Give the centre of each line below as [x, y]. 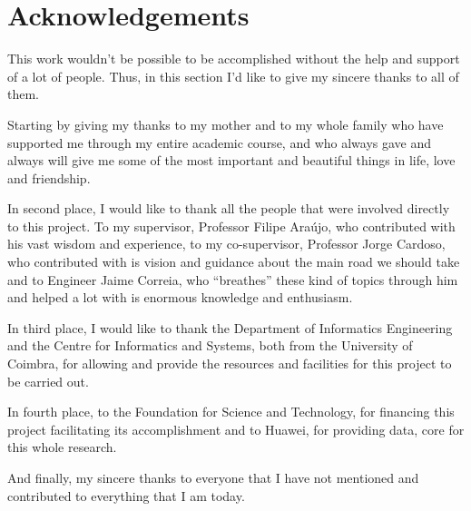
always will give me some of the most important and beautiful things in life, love [231, 160]
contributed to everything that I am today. [126, 495]
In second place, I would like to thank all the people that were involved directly [229, 208]
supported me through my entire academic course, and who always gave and [220, 142]
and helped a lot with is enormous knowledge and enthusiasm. [180, 297]
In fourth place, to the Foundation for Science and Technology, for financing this [231, 412]
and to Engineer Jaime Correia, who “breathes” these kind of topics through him [233, 279]
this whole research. [62, 447]
